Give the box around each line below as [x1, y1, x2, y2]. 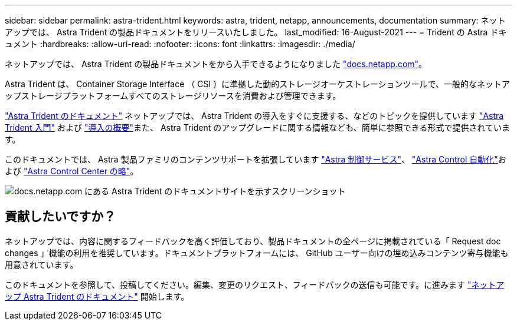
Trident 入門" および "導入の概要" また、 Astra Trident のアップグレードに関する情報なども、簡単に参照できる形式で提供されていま [5, 122, 511, 132]
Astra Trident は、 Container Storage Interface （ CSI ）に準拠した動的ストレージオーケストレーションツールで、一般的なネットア [5, 79, 511, 89]
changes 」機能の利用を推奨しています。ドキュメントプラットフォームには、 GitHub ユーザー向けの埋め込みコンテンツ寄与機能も [5, 247, 509, 258]
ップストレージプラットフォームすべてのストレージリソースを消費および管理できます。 [5, 91, 341, 101]
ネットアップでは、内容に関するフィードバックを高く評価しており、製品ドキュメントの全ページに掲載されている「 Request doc [5, 236, 501, 246]
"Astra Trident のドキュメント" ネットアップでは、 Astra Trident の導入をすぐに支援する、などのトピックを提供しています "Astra [5, 111, 504, 121]
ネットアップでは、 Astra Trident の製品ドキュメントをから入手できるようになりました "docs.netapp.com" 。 [5, 59, 427, 69]
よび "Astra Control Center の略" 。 [5, 166, 139, 176]
